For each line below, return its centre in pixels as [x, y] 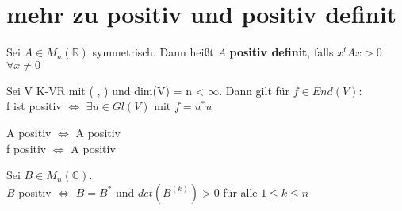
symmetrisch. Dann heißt [153, 52]
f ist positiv [34, 106]
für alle [240, 192]
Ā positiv [98, 132]
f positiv [27, 148]
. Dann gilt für [255, 90]
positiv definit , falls [281, 52]
